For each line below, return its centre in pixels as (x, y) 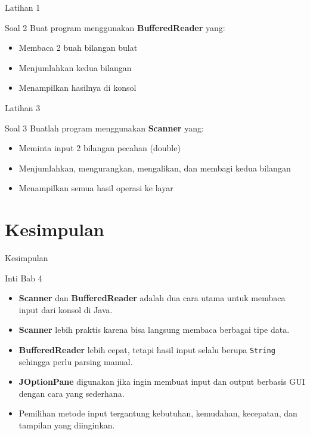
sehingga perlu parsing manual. (76, 361)
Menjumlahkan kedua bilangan (75, 67)
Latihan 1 (23, 7)
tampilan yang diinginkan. (67, 425)
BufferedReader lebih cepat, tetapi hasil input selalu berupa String (147, 350)
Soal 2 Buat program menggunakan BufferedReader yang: (115, 27)
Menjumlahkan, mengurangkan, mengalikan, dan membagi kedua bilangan (155, 168)
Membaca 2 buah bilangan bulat (78, 48)
